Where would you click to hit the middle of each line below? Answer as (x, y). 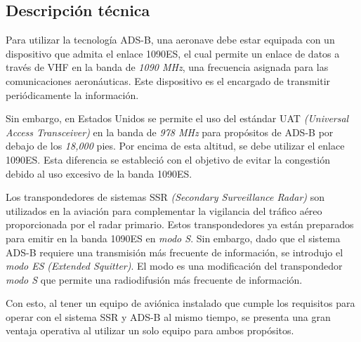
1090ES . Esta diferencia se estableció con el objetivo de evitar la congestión (168, 159)
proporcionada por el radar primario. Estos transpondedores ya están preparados (180, 224)
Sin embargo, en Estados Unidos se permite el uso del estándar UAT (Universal (177, 118)
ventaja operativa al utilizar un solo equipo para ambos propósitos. (150, 330)
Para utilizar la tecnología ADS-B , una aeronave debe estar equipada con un (170, 40)
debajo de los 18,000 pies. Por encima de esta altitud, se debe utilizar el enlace (175, 146)
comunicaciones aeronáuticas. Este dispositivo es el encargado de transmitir (168, 80)
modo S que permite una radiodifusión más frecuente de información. (154, 279)
